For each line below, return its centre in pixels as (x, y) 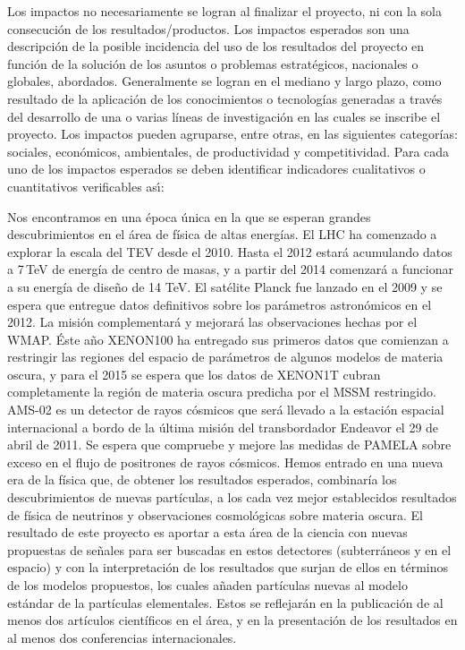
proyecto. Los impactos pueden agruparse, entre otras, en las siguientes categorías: (232, 134)
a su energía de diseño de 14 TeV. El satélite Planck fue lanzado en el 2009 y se (225, 286)
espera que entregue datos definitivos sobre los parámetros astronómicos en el (220, 304)
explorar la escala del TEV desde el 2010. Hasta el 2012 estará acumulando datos (230, 251)
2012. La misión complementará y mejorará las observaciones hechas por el (212, 322)
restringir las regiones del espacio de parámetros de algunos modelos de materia (225, 357)
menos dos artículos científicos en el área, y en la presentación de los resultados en (232, 620)
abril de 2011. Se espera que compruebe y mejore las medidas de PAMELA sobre (229, 445)
